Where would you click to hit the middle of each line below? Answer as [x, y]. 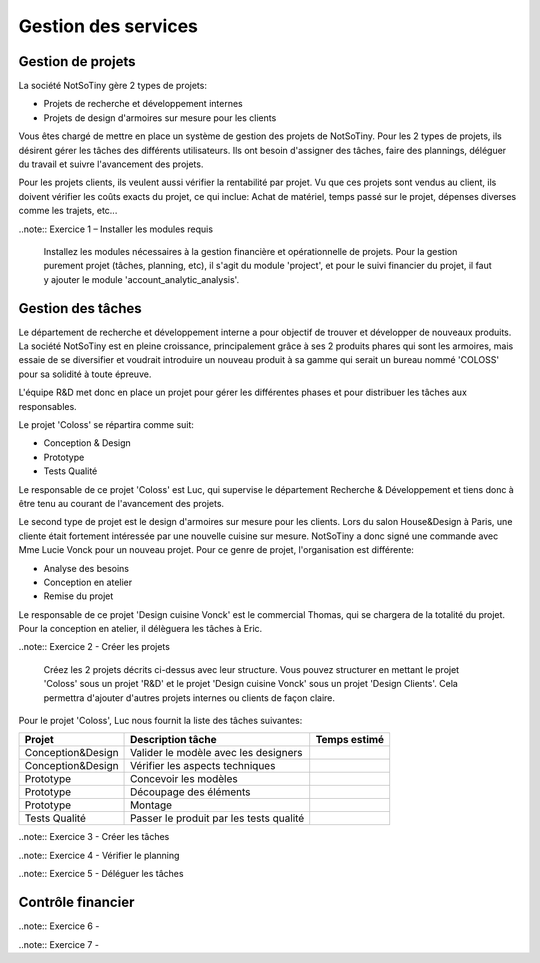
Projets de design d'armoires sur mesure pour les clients [160, 117]
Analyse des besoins [86, 568]
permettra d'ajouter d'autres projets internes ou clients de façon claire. [189, 697]
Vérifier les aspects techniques [203, 766]
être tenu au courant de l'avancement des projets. [121, 503]
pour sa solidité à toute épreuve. [85, 374]
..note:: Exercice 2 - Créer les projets [94, 647]
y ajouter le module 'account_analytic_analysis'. [141, 279]
